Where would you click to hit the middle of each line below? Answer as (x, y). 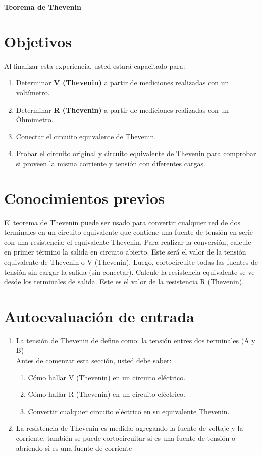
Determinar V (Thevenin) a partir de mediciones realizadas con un (122, 83)
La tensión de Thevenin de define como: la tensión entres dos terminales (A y (136, 340)
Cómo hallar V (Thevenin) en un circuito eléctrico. (107, 377)
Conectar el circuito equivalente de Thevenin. (86, 136)
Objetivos (38, 41)
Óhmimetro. (35, 119)
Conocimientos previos (84, 198)
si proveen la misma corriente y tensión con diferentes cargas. (111, 163)
